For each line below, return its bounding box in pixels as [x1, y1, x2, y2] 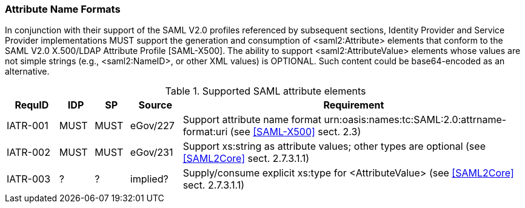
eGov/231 [130, 146, 173, 159]
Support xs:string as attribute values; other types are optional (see [182, 140, 486, 153]
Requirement [323, 99, 384, 112]
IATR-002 [7, 146, 50, 159]
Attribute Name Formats [5, 3, 121, 15]
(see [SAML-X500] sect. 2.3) [230, 126, 361, 138]
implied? [130, 173, 169, 186]
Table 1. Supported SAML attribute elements [165, 85, 366, 98]
